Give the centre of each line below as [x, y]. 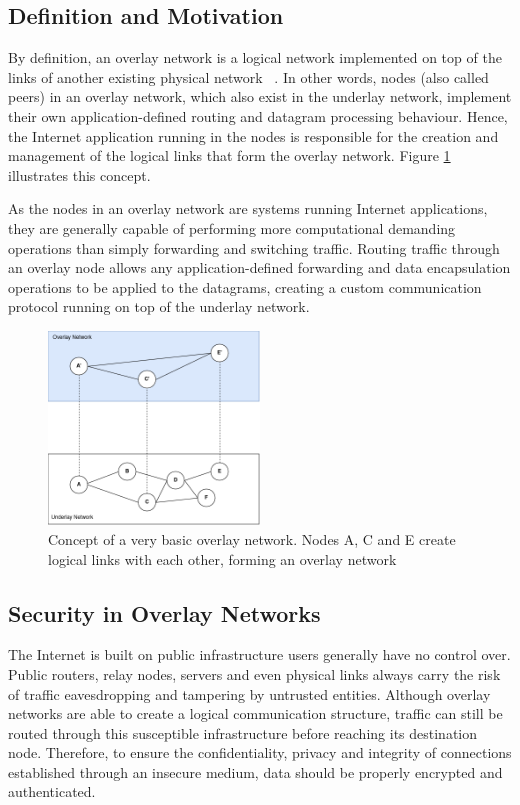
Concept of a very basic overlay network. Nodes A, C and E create [252, 538]
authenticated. [52, 791]
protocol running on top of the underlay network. [159, 306]
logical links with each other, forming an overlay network [222, 558]
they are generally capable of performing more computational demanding [232, 227]
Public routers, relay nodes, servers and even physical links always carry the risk [254, 673]
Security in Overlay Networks [164, 612]
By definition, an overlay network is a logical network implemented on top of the [255, 57]
